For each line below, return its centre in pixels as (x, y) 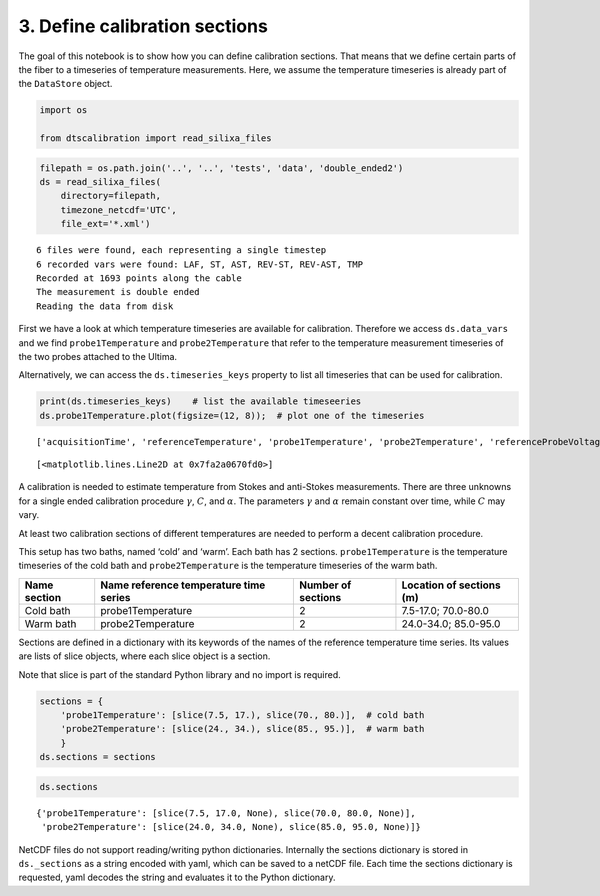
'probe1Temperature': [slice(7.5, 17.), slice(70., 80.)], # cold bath (242, 714)
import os (63, 110)
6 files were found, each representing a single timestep (181, 250)
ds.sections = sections (98, 757)
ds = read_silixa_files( (100, 182)
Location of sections (451, 585)
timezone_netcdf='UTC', (118, 209)
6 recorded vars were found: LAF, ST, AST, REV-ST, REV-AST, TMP (200, 264)
